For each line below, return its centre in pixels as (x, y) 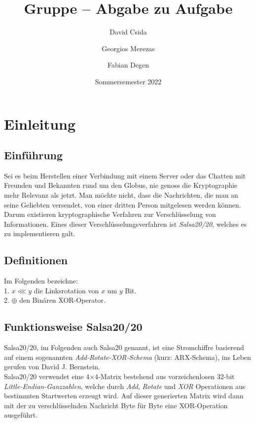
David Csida (128, 32)
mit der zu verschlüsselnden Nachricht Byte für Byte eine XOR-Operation (116, 405)
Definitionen (36, 260)
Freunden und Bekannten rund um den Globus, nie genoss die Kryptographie (121, 185)
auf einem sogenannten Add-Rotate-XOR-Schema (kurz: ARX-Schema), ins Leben (127, 357)
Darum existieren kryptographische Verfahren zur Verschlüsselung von (110, 214)
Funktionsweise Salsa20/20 (73, 327)
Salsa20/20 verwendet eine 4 (47, 376)
